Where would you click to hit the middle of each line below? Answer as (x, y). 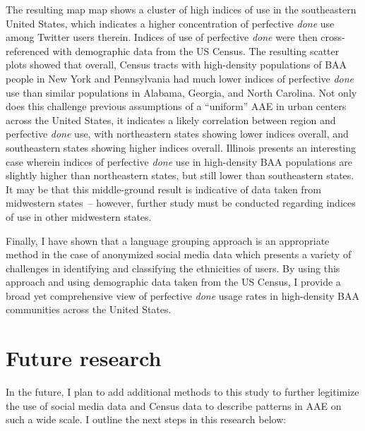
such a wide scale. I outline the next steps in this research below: (146, 419)
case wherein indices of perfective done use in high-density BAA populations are (179, 161)
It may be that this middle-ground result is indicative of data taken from (163, 189)
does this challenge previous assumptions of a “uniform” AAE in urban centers (176, 106)
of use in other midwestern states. (79, 216)
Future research (84, 358)
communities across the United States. (89, 309)
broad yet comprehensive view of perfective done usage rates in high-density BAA (182, 295)
